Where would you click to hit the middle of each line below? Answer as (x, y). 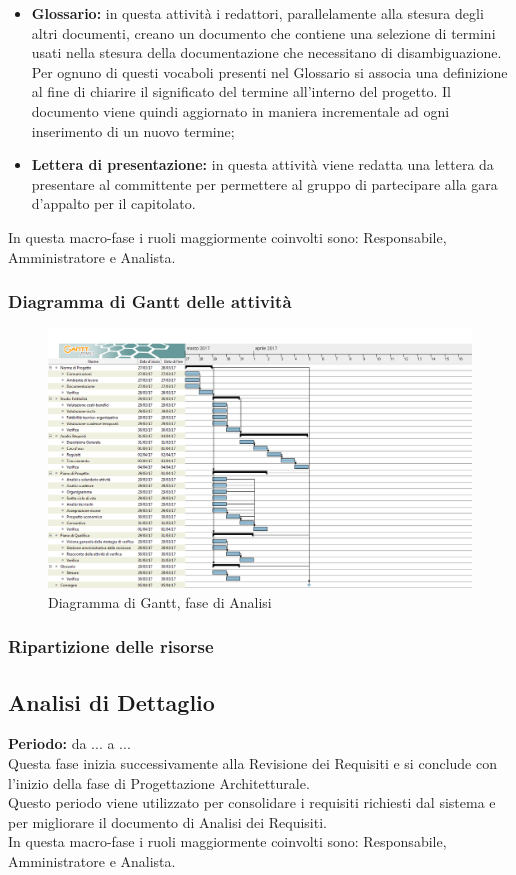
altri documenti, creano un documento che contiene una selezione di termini (263, 32)
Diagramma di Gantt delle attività (150, 301)
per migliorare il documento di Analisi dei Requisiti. (167, 821)
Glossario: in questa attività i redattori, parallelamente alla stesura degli (257, 13)
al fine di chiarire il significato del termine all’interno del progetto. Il (241, 91)
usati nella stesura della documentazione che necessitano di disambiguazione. (266, 52)
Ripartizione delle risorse (111, 646)
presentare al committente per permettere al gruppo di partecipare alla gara (264, 183)
